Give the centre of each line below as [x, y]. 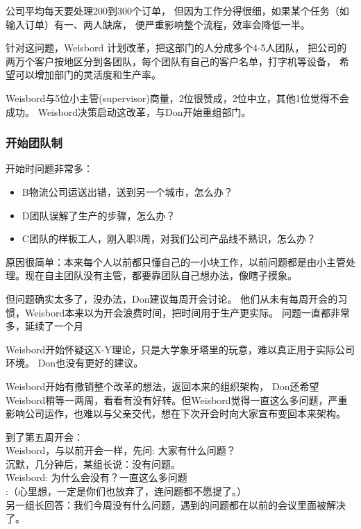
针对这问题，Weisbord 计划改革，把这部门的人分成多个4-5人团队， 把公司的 [176, 48]
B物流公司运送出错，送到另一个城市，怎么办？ [127, 191]
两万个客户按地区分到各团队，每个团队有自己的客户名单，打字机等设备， [171, 61]
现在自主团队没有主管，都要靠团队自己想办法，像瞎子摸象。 [161, 275]
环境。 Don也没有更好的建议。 [75, 363]
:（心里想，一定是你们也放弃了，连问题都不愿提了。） [126, 491]
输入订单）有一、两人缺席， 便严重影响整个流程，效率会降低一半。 [158, 24]
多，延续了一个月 [44, 326]
